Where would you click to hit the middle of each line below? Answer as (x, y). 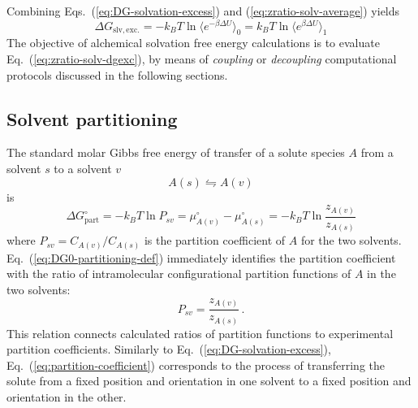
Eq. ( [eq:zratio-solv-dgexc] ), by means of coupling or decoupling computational (202, 59)
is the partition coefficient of (215, 240)
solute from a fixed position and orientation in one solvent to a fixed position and (209, 381)
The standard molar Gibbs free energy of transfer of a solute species (176, 152)
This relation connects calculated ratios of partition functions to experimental (200, 333)
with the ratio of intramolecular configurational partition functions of (179, 273)
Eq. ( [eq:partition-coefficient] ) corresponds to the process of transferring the (196, 365)
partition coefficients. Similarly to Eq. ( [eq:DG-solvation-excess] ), (169, 349)
